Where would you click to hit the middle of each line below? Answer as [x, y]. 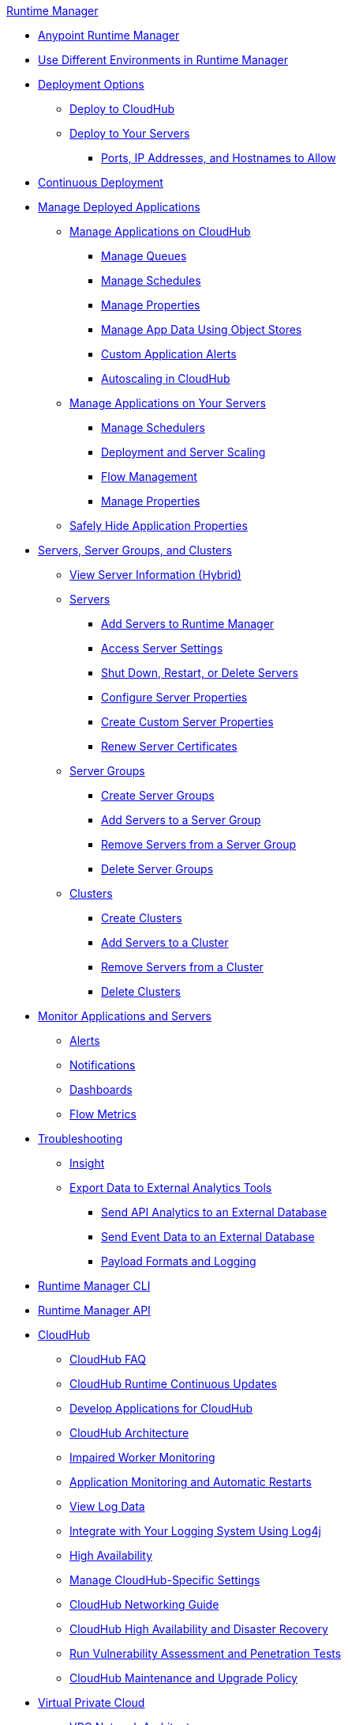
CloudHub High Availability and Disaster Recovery [199, 1629]
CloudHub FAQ [108, 1359]
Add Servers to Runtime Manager [188, 624]
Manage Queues [144, 256]
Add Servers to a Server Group [181, 820]
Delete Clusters [141, 991]
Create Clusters [142, 918]
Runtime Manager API [94, 1310]
